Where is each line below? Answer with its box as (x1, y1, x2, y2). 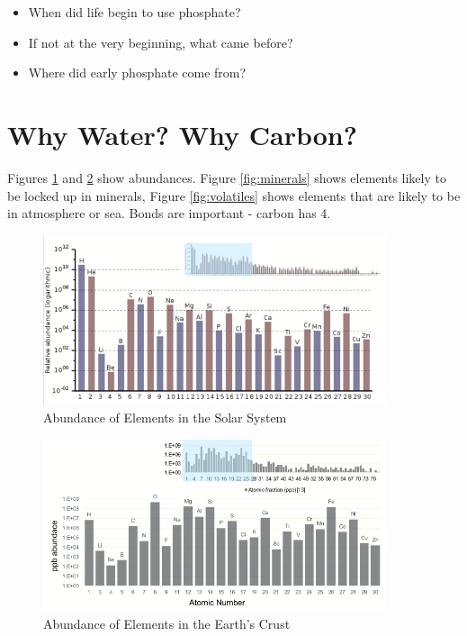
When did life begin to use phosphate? (28, 3, 241, 21)
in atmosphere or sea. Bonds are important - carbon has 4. (7, 204, 331, 223)
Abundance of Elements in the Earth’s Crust (43, 613, 291, 632)
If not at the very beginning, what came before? (28, 32, 293, 51)
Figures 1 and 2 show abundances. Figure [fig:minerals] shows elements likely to (7, 168, 446, 186)
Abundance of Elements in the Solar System (43, 408, 287, 427)
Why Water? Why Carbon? (7, 115, 357, 152)
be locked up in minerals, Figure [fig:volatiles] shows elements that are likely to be (7, 186, 461, 204)
